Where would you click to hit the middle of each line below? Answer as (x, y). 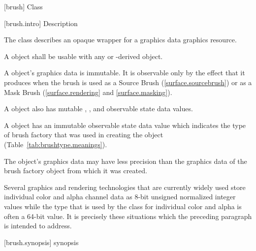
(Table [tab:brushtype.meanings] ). (56, 144)
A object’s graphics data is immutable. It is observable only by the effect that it (125, 73)
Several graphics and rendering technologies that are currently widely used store (125, 187)
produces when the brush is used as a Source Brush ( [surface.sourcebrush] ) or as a (128, 82)
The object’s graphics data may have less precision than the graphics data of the (126, 161)
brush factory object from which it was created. (76, 171)
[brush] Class (23, 6)
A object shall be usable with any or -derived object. (83, 56)
